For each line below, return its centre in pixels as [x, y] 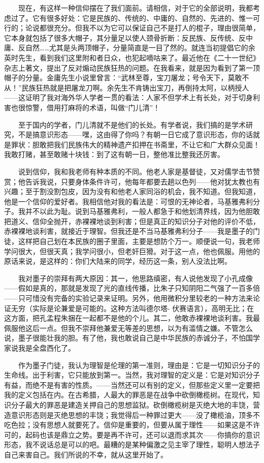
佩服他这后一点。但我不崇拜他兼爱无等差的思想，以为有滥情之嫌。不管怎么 [128, 328]
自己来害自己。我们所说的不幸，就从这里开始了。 [86, 454]
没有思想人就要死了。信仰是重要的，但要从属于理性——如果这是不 [142, 425]
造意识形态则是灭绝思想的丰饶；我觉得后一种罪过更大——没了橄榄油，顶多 [128, 414]
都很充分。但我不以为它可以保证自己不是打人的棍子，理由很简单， [150, 28]
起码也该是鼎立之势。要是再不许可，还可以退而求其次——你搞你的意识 [142, 434]
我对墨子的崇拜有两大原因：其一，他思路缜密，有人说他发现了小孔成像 [135, 278]
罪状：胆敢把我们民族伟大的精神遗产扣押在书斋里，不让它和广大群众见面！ [135, 144]
